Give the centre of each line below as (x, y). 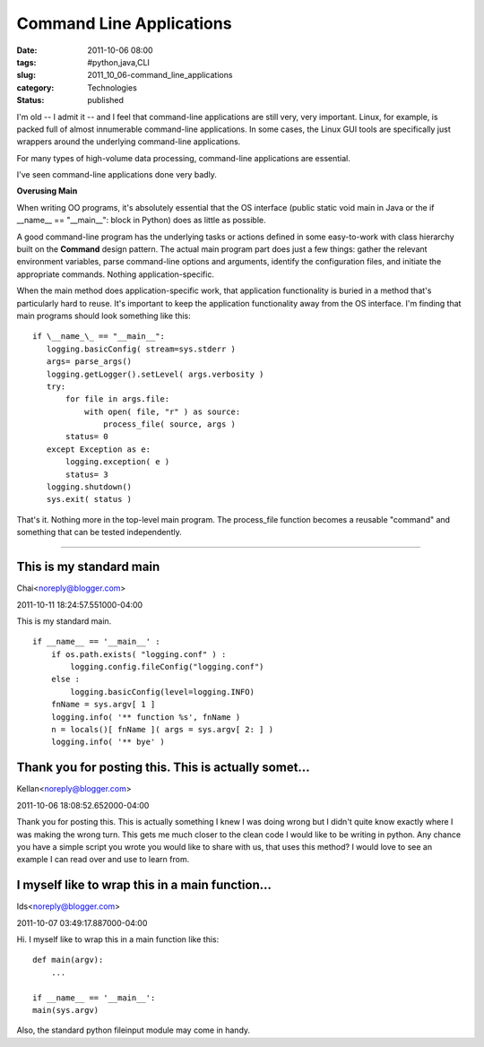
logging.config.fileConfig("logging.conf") (167, 667)
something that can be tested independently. (99, 532)
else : (65, 679)
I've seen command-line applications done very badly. (117, 175)
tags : (26, 62)
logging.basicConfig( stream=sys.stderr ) (141, 349)
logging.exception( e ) (118, 462)
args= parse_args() (89, 362)
